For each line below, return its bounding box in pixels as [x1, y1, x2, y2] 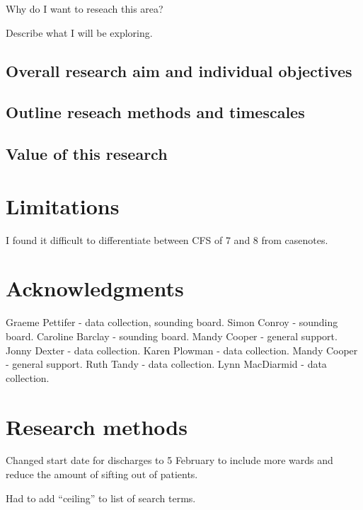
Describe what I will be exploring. [6, 25, 153, 40]
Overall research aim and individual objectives [6, 59, 352, 81]
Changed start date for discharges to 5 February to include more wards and [6, 453, 333, 468]
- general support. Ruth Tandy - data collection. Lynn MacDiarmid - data [6, 357, 327, 371]
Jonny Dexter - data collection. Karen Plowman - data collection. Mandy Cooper [6, 342, 358, 357]
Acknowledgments [6, 274, 184, 303]
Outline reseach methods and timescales [6, 101, 305, 123]
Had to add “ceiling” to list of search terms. [6, 490, 196, 505]
